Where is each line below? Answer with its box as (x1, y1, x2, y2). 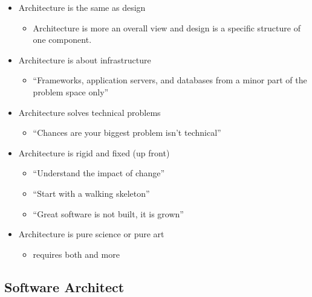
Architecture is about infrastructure (18, 53, 151, 66)
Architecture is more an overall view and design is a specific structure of (33, 21, 301, 34)
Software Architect (4, 277, 125, 296)
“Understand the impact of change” (33, 167, 165, 179)
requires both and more (33, 247, 120, 260)
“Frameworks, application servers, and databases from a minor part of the (33, 74, 307, 86)
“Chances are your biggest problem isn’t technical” (33, 126, 221, 139)
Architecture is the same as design (18, 1, 146, 13)
